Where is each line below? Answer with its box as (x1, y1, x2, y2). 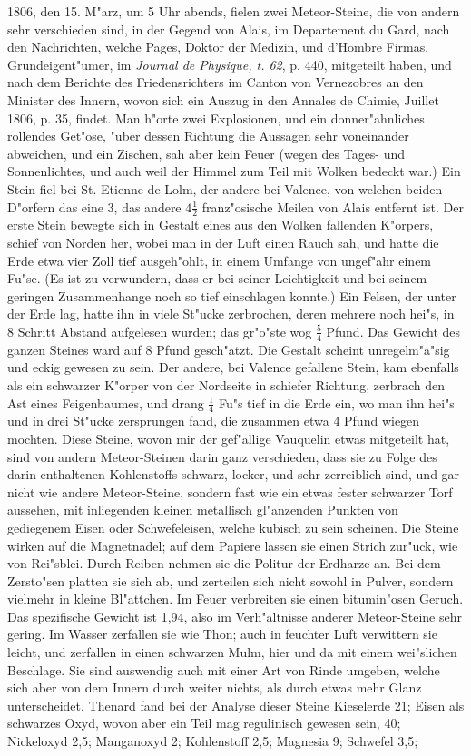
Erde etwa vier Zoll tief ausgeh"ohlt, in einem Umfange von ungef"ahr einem (7, 250, 432, 270)
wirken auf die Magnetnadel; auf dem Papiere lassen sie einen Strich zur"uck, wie (7, 535, 458, 555)
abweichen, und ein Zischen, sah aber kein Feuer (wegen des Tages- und (7, 143, 406, 162)
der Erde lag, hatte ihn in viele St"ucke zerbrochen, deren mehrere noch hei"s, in (7, 304, 455, 323)
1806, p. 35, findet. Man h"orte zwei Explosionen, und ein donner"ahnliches (7, 108, 425, 127)
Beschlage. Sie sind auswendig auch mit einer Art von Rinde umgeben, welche (7, 660, 440, 679)
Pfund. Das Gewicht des (326, 321, 461, 340)
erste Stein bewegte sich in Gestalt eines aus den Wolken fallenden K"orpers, (7, 215, 434, 234)
